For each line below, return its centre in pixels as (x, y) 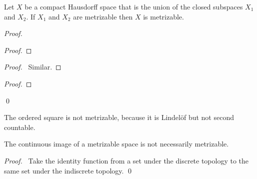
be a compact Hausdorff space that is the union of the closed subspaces (134, 6)
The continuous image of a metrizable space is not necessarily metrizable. (116, 144)
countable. (20, 127)
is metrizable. (163, 16)
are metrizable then (103, 16)
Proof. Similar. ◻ (33, 67)
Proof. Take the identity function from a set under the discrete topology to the (126, 160)
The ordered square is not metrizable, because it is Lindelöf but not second (119, 117)
